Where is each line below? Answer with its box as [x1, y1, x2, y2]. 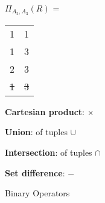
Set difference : [5, 166, 65, 179]
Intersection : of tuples [5, 146, 92, 159]
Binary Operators [5, 187, 70, 199]
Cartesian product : [5, 105, 84, 118]
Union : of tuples [5, 125, 68, 138]
